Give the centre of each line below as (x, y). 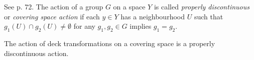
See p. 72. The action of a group (54, 6)
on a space (129, 6)
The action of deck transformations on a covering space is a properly (110, 43)
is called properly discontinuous (202, 6)
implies (141, 26)
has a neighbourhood (153, 16)
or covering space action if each (52, 16)
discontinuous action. (36, 53)
